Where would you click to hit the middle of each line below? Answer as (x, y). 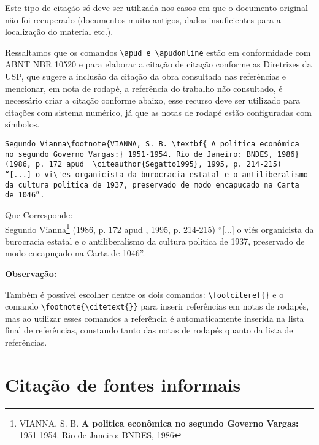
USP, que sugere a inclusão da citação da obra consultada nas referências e (146, 76)
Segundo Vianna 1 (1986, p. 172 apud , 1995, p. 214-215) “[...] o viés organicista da (159, 228)
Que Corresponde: (39, 214)
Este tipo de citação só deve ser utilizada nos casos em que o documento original (156, 7)
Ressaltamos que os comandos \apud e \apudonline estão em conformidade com (158, 52)
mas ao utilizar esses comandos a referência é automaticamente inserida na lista (155, 318)
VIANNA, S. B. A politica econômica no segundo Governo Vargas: (159, 423)
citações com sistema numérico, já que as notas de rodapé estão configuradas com (158, 112)
